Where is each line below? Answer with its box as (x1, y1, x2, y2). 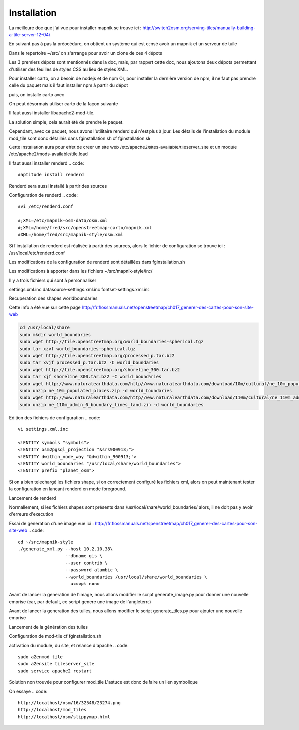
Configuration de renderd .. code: (9, 192, 78, 198)
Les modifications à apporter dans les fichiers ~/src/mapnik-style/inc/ (9, 268, 153, 274)
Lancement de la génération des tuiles (9, 624, 88, 630)
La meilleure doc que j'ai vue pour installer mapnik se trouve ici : (9, 25, 142, 31)
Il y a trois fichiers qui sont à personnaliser (9, 277, 97, 283)
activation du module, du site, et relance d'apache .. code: (9, 642, 129, 648)
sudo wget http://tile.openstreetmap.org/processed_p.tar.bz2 (19, 353, 175, 358)
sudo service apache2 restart (18, 668, 92, 674)
